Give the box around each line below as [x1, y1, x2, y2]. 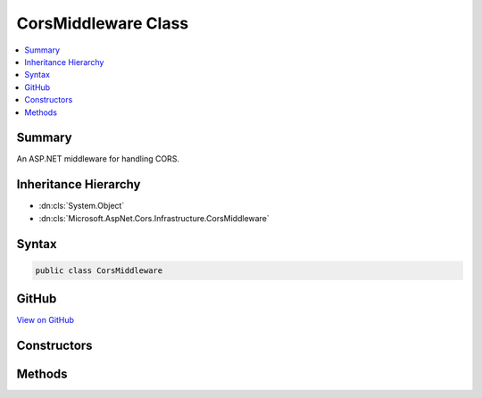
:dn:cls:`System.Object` [38, 201, 125, 211]
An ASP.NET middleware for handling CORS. [16, 153, 180, 164]
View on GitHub [16, 315, 75, 326]
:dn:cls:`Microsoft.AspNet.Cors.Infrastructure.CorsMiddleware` [38, 212, 270, 223]
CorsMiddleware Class [16, 13, 189, 33]
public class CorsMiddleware [35, 265, 163, 276]
